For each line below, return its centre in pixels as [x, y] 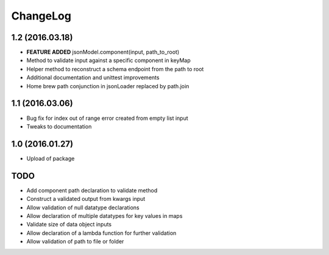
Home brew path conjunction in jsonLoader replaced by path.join [108, 86]
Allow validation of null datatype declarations [83, 208]
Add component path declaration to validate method [92, 190]
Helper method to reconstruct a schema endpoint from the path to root [115, 69]
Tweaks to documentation [59, 126]
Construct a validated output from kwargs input [86, 199]
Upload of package [51, 158]
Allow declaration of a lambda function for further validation [101, 233]
